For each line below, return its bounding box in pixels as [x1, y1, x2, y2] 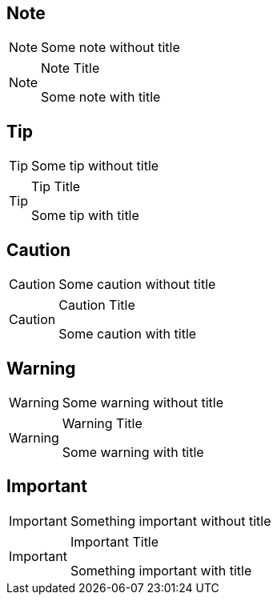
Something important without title [70, 512, 271, 529]
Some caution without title [58, 276, 216, 293]
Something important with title [70, 562, 252, 579]
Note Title [41, 60, 100, 77]
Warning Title [62, 415, 143, 431]
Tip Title [31, 178, 81, 195]
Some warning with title [62, 443, 204, 460]
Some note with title [41, 89, 161, 106]
